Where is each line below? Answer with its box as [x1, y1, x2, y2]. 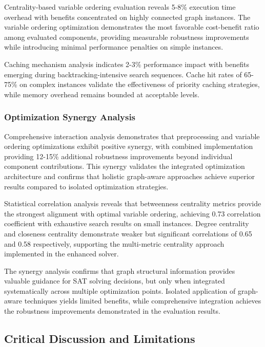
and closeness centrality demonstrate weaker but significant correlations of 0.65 [4, 228, 252, 238]
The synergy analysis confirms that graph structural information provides [4, 265, 235, 276]
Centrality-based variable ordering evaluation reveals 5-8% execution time [4, 2, 236, 12]
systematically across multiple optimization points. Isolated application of [4, 285, 236, 296]
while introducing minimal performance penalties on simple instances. [4, 41, 223, 52]
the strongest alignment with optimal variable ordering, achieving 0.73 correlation [4, 208, 261, 219]
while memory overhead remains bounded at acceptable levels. [4, 89, 199, 99]
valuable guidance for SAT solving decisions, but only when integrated [4, 275, 225, 286]
